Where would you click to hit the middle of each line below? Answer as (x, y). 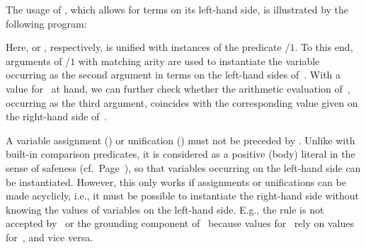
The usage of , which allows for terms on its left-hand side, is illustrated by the (177, 9)
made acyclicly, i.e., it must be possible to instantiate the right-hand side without (182, 196)
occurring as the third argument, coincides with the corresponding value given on (182, 102)
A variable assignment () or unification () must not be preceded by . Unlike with (181, 140)
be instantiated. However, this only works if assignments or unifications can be (176, 181)
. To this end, (324, 47)
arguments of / (38, 60)
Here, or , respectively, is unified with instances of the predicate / (148, 47)
